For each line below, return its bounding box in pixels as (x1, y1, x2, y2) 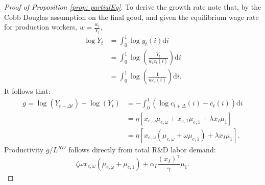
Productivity (4, 144, 44, 155)
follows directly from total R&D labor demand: (68, 144, 216, 155)
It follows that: (4, 86, 51, 96)
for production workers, (4, 21, 77, 32)
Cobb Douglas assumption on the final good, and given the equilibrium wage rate (4, 11, 259, 22)
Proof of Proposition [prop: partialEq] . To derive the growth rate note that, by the (4, 2, 261, 12)
